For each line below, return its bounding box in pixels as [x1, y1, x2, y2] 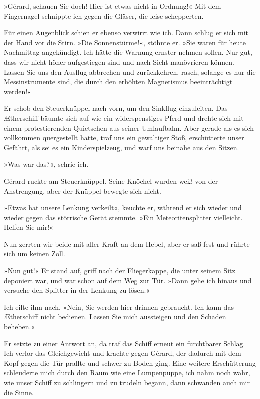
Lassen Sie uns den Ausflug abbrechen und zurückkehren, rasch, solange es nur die [4, 66, 256, 77]
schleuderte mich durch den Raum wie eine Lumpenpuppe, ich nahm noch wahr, [4, 367, 250, 378]
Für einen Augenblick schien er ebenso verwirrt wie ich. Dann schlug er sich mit [4, 27, 249, 38]
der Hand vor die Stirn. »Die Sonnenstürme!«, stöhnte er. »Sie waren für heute [4, 37, 246, 47]
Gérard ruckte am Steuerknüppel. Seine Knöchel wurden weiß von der [4, 175, 218, 186]
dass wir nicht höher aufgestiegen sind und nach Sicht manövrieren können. [4, 56, 234, 67]
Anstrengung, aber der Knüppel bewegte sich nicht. [4, 185, 161, 196]
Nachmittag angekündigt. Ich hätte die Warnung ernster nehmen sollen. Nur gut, [4, 47, 252, 57]
